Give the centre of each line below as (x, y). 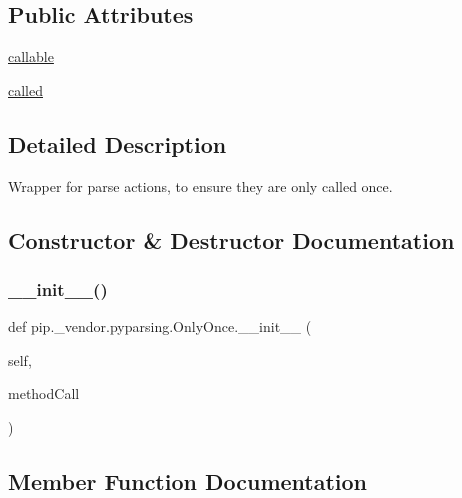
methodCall (44, 393)
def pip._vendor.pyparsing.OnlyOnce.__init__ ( (160, 326)
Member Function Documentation (188, 480)
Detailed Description (117, 143)
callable (31, 56)
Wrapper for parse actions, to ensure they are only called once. (200, 185)
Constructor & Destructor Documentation (231, 239)
